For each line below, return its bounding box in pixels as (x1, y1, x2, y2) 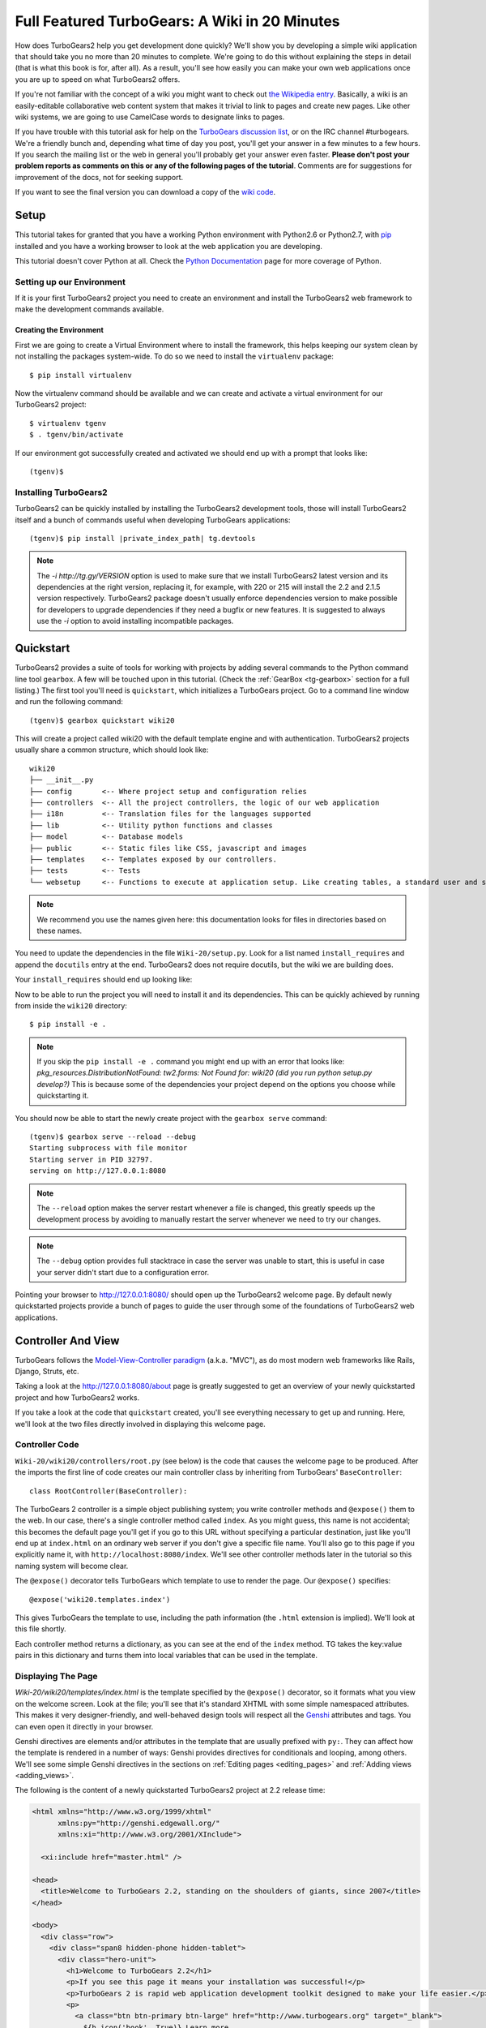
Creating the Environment (15, 325, 104, 335)
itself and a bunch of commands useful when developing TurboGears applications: (15, 515, 291, 525)
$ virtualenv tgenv (29, 419, 107, 428)
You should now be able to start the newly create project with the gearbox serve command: (15, 1113, 327, 1123)
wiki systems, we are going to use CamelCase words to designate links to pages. (15, 112, 285, 122)
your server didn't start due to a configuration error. (36, 1267, 210, 1277)
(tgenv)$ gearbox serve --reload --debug (29, 1132, 196, 1141)
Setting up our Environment (15, 276, 126, 287)
